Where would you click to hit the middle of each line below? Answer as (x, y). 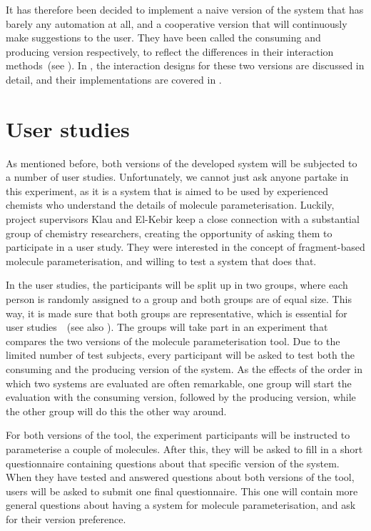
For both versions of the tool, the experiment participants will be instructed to (178, 435)
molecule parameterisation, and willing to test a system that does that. (161, 260)
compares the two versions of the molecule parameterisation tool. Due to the (173, 341)
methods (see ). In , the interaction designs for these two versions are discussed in (185, 65)
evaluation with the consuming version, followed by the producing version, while (181, 397)
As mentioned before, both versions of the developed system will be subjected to (182, 163)
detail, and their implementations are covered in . (114, 79)
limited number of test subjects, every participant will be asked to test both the (180, 355)
